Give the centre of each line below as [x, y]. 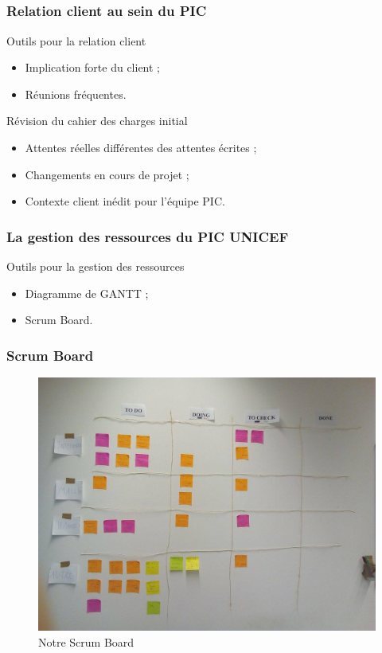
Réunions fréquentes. [76, 94]
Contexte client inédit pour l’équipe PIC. [125, 201]
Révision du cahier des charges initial [97, 121]
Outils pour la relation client [76, 40]
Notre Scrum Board [86, 641]
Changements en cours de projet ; [107, 174]
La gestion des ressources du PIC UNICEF [148, 236]
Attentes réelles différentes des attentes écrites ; [141, 148]
